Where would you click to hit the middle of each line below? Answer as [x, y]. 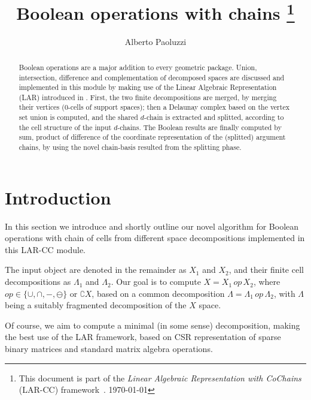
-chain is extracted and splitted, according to [214, 117]
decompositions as [38, 282]
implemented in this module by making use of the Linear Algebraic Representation [148, 87]
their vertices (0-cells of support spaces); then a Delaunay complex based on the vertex [154, 107]
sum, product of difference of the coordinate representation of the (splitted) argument [152, 137]
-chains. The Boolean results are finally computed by [199, 127]
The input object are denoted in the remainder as [96, 270]
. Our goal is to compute [156, 282]
